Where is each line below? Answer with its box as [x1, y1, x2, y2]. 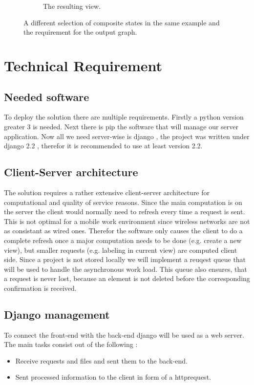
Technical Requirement [4, 55, 163, 75]
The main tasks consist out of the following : [4, 339, 138, 349]
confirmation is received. [4, 283, 77, 293]
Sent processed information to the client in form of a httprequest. [15, 372, 211, 382]
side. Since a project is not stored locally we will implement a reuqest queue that [4, 254, 246, 264]
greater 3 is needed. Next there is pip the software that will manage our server [4, 121, 239, 131]
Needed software [4, 89, 89, 104]
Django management [4, 306, 110, 322]
